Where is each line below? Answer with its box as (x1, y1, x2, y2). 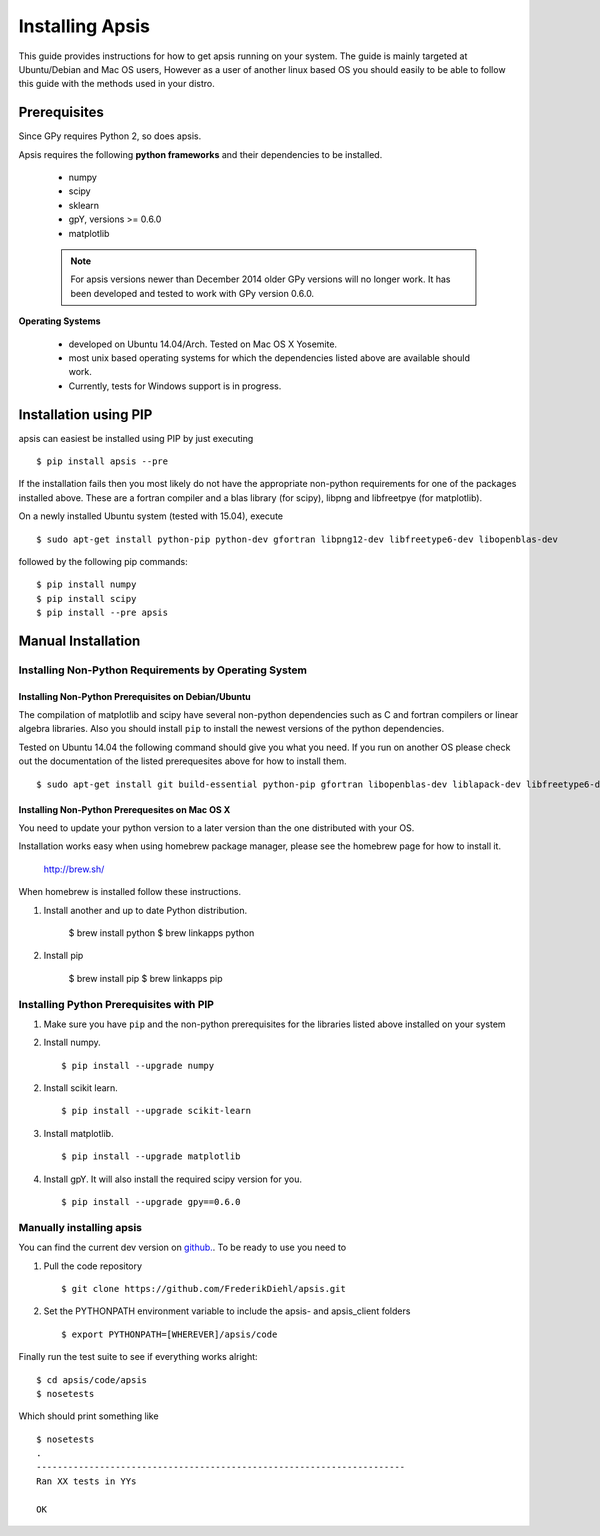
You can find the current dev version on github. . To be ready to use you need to (18, 1241, 347, 1254)
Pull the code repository (43, 1260, 143, 1272)
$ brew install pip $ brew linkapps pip (68, 972, 224, 984)
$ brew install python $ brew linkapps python (68, 927, 255, 939)
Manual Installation (18, 632, 141, 649)
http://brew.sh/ (43, 863, 105, 875)
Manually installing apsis (18, 1220, 142, 1234)
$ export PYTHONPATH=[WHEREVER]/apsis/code (61, 1328, 278, 1340)
